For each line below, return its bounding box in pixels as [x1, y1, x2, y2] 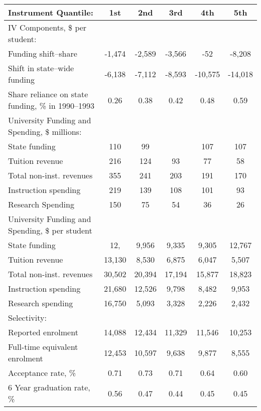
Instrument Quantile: [8, 7, 93, 18]
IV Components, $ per [8, 22, 87, 33]
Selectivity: [8, 312, 47, 323]
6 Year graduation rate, [8, 381, 90, 393]
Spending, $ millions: [8, 126, 82, 137]
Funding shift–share [8, 48, 77, 59]
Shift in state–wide [8, 62, 74, 74]
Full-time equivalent [8, 341, 78, 352]
